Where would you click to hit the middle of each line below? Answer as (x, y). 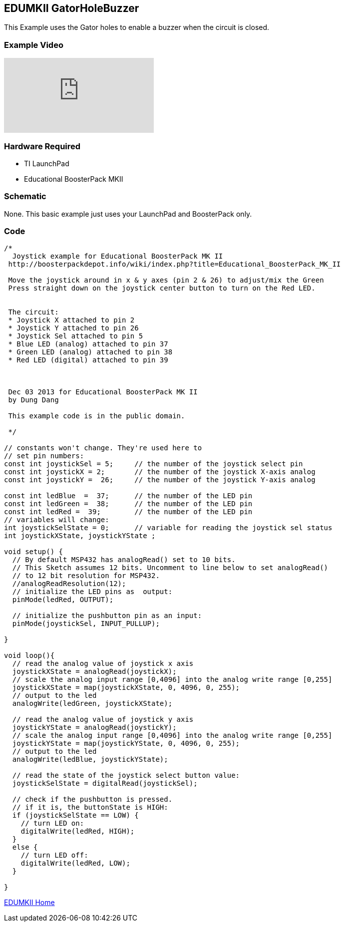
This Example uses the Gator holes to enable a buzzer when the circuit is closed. (137, 27)
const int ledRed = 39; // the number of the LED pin (128, 512)
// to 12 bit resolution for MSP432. (86, 576)
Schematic (25, 196)
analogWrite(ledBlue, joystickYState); (90, 760)
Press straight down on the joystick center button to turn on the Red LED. (162, 288)
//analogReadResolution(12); (69, 584)
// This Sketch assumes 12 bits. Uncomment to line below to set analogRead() (170, 568)
